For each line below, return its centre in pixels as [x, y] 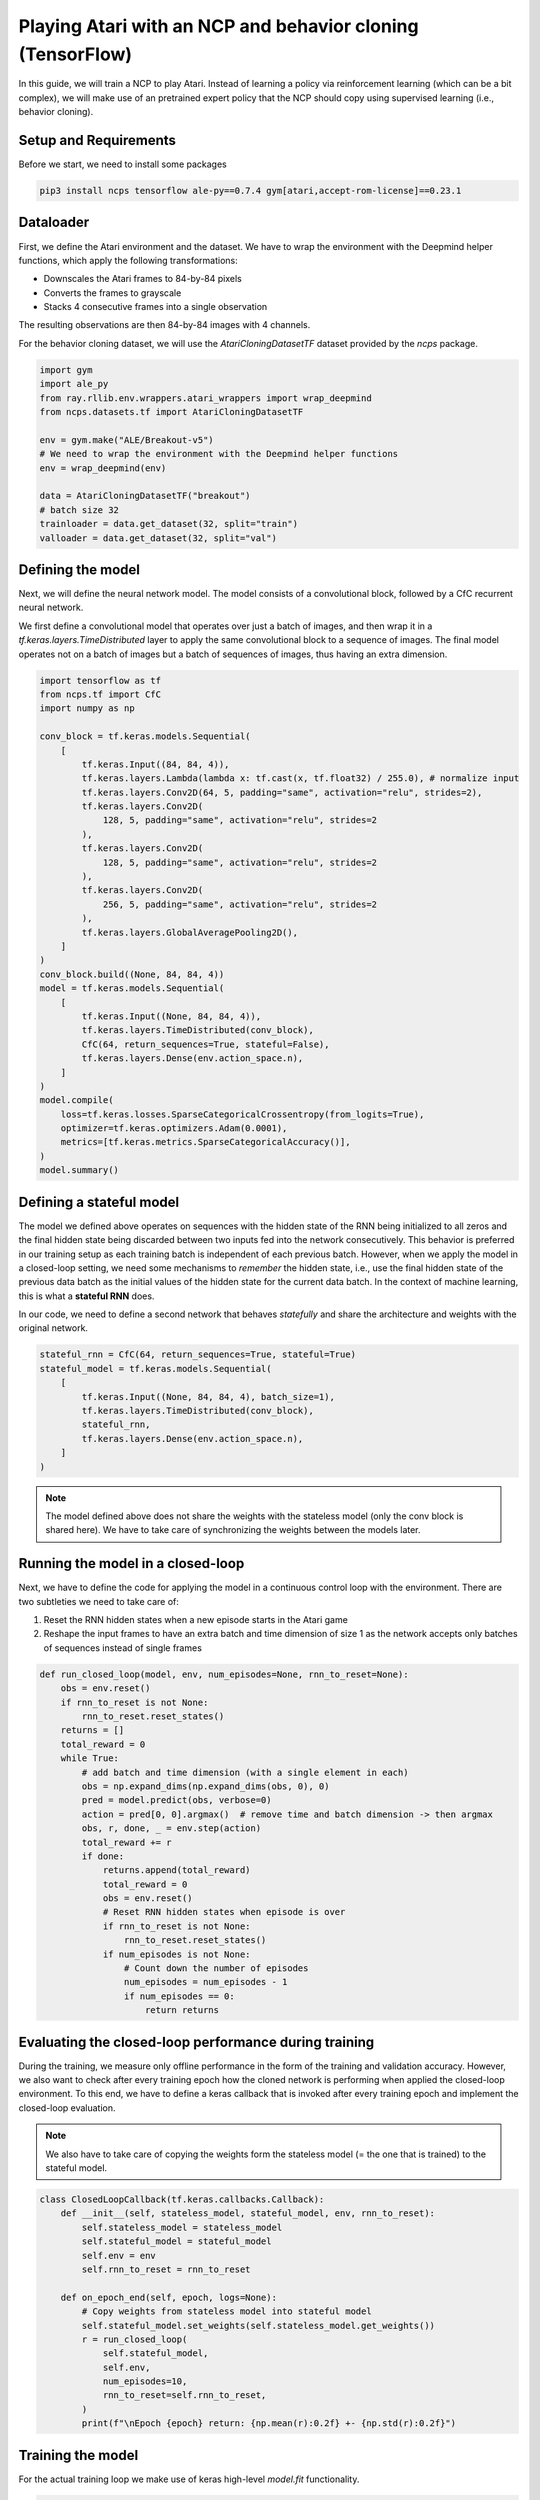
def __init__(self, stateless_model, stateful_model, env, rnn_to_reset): [247, 2213]
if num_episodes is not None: [176, 1954]
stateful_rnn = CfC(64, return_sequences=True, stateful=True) [198, 1354]
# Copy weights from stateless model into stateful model [226, 2311]
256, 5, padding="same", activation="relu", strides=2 [240, 904]
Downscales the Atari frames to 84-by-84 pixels [142, 279]
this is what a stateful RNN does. [86, 1296]
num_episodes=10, [145, 2381]
